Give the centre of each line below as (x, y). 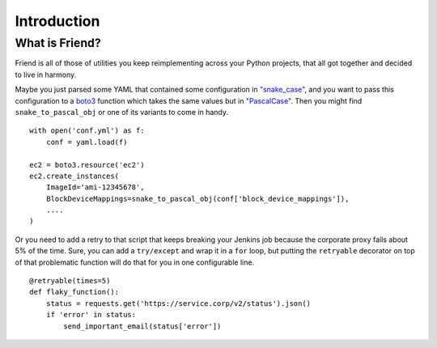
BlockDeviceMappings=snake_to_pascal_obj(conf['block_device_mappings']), (197, 199)
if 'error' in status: (91, 315)
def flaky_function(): (74, 292)
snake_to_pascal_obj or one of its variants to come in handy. (121, 112)
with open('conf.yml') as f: (87, 131)
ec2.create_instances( (74, 176)
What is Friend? (58, 43)
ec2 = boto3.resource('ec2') (87, 165)
